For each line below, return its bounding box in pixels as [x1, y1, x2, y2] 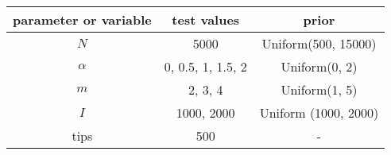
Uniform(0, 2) [281, 57, 358, 76]
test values [172, 10, 240, 29]
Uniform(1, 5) [281, 80, 358, 99]
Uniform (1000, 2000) [259, 103, 379, 122]
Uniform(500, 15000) [261, 34, 377, 52]
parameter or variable [13, 10, 152, 29]
